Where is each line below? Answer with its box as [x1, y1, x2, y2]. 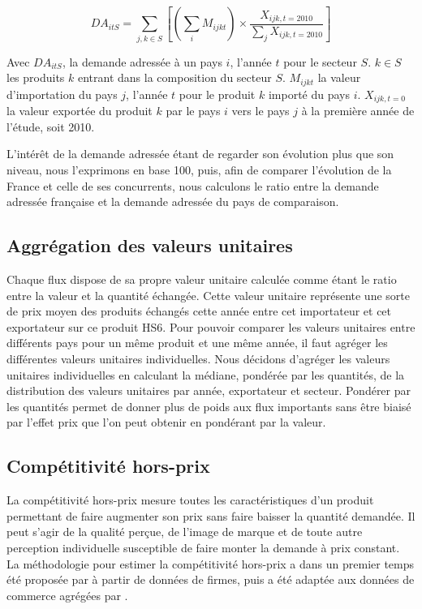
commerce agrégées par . [6, 586, 128, 603]
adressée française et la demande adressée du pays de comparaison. [6, 193, 339, 210]
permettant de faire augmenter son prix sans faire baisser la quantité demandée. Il [6, 507, 416, 524]
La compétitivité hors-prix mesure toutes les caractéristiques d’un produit [6, 491, 374, 508]
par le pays [166, 102, 221, 119]
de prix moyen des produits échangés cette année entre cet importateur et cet [6, 302, 392, 320]
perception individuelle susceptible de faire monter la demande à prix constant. [6, 538, 400, 555]
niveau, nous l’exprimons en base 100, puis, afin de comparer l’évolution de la [6, 161, 392, 178]
